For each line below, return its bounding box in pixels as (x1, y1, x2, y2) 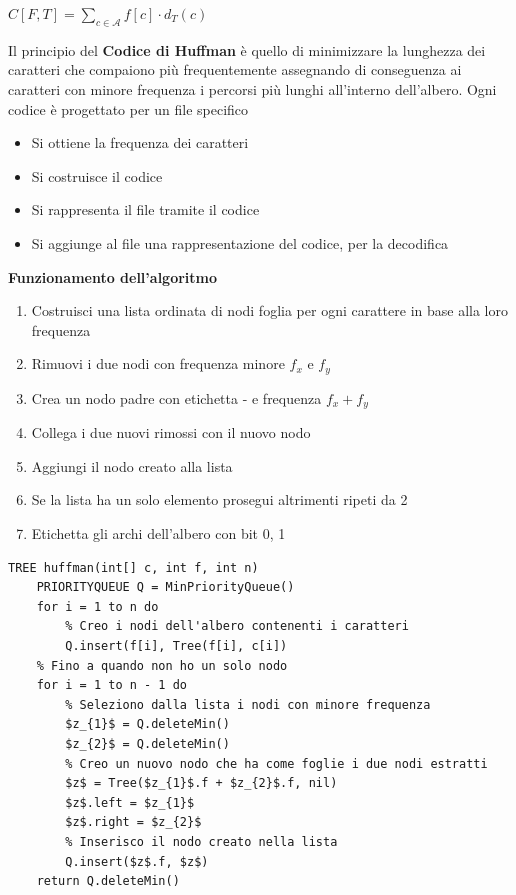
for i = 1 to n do (36, 599, 159, 614)
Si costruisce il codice (31, 165, 163, 186)
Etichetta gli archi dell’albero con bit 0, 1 (31, 523, 286, 544)
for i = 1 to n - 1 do (36, 678, 187, 693)
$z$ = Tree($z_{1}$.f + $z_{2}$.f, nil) (65, 776, 338, 791)
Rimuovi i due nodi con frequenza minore (31, 353, 285, 374)
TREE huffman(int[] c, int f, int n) (8, 560, 259, 575)
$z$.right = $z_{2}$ (65, 815, 202, 830)
